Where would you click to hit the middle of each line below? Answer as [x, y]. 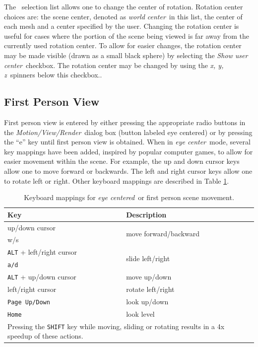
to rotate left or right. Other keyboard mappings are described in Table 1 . [117, 180]
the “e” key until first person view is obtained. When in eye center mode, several [127, 142]
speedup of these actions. [45, 336]
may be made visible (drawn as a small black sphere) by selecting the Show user [126, 55]
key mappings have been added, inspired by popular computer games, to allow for [129, 151]
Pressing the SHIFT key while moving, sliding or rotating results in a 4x [116, 326]
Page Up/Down [29, 302]
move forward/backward [163, 233]
